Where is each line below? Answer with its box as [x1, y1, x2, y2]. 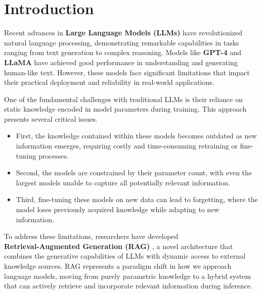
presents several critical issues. [4, 113, 98, 124]
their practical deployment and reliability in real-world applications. [4, 77, 214, 87]
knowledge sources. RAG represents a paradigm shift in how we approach [4, 261, 232, 271]
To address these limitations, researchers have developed [4, 231, 179, 241]
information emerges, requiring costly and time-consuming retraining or [16, 140, 238, 151]
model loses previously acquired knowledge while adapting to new [16, 204, 220, 215]
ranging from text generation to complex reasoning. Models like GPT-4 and [4, 47, 242, 58]
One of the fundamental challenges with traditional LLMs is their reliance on [4, 93, 243, 104]
